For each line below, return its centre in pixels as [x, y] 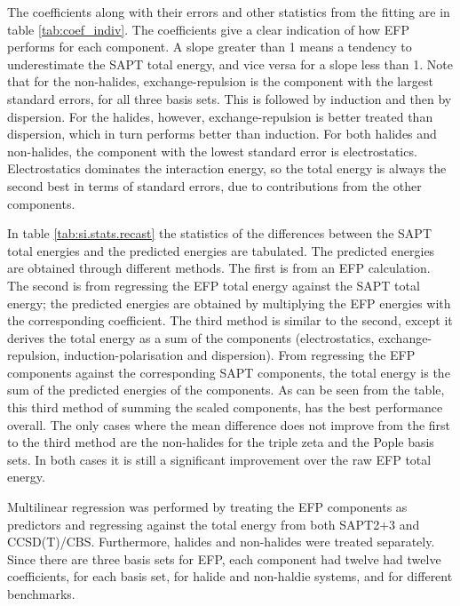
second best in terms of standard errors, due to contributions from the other [214, 185]
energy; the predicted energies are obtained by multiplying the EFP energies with [229, 303]
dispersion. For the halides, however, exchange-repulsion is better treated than [220, 116]
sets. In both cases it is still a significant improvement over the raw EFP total [219, 459]
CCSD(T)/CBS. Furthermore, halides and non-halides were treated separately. [221, 542]
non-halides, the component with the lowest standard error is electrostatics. [212, 151]
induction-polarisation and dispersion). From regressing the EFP [239, 355]
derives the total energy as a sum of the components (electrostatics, [191, 337]
